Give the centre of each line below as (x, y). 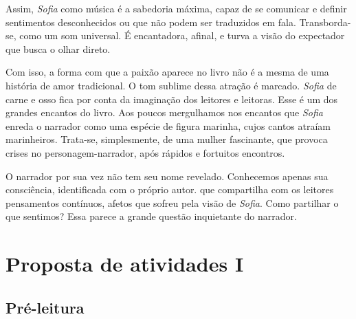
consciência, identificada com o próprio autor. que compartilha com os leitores (170, 189)
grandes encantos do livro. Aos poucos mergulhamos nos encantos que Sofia (164, 112)
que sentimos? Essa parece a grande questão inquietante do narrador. (151, 216)
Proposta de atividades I (125, 264)
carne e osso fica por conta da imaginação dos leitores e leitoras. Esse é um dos (172, 99)
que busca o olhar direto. (58, 48)
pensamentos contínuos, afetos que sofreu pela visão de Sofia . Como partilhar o (172, 202)
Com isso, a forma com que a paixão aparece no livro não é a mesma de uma (167, 72)
